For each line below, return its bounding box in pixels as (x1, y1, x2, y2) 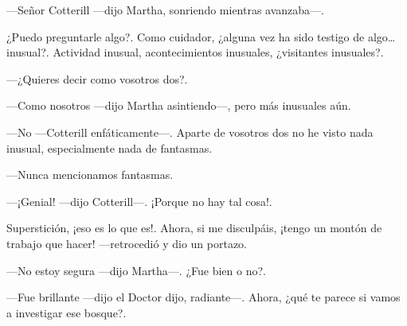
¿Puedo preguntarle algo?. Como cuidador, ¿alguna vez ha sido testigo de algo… (6, 28, 396, 45)
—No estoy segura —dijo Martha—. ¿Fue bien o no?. (6, 262, 266, 278)
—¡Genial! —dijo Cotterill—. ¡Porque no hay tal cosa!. (6, 192, 272, 209)
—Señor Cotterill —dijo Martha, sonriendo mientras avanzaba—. (6, 2, 324, 17)
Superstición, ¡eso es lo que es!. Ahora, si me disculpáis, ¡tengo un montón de (6, 219, 382, 236)
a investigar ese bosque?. (6, 304, 127, 320)
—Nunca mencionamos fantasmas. (6, 166, 174, 183)
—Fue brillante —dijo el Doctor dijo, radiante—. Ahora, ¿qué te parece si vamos (6, 289, 401, 305)
